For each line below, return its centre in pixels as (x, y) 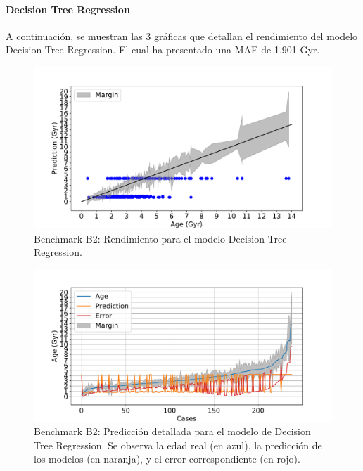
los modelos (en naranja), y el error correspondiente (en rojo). (167, 459)
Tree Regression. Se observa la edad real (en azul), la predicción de (178, 445)
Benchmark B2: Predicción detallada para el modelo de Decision (172, 431)
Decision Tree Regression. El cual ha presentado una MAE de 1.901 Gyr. (163, 50)
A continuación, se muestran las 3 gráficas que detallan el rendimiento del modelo (182, 36)
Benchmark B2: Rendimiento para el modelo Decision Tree (160, 238)
